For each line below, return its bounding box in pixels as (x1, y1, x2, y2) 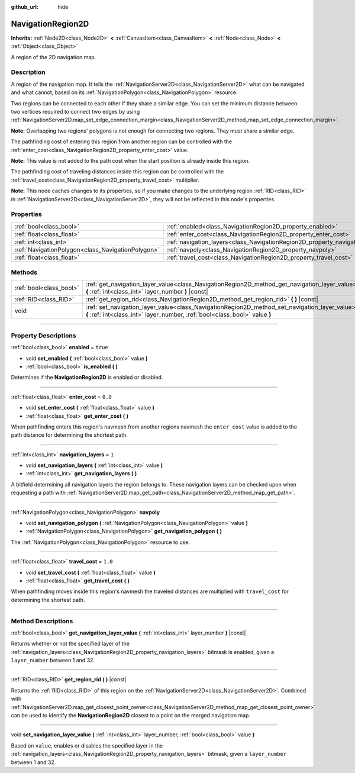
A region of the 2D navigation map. (11, 53, 96, 60)
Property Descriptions (11, 331, 76, 340)
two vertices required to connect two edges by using (11, 108, 140, 115)
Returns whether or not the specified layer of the (11, 640, 130, 648)
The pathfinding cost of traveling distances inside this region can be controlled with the (11, 168, 224, 175)
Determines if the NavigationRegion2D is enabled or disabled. (11, 373, 163, 381)
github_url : (11, 4, 38, 10)
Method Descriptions (11, 617, 73, 625)
